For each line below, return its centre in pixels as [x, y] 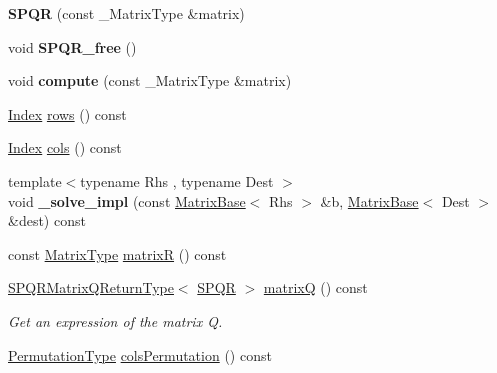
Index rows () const [67, 113]
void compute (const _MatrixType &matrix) [150, 80]
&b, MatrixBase [369, 200]
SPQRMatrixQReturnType [91, 287]
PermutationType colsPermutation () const [140, 354]
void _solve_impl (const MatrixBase [127, 200]
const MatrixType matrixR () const [117, 253]
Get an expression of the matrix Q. [115, 320]
